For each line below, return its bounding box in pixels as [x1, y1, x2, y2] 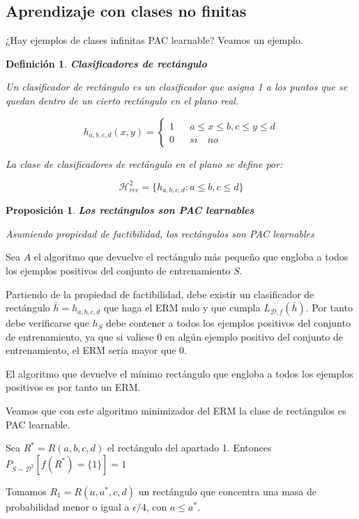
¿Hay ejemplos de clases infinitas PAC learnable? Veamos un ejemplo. [6, 33, 303, 47]
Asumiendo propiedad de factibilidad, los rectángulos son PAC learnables [6, 226, 314, 240]
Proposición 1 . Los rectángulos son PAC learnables [6, 203, 254, 217]
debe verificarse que [6, 316, 89, 330]
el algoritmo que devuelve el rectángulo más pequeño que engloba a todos [33, 249, 349, 264]
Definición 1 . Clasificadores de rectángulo [6, 56, 207, 70]
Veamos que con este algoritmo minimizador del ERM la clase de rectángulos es [6, 403, 346, 418]
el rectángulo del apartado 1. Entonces [107, 440, 272, 455]
